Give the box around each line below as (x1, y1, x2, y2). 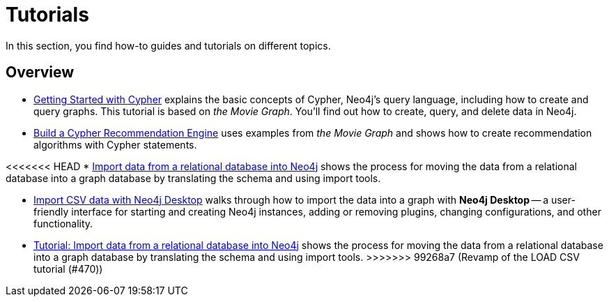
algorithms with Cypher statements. (33, 138, 197, 151)
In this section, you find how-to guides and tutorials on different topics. (6, 39, 331, 52)
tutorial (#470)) (33, 262, 103, 275)
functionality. (33, 217, 93, 229)
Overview (6, 63, 75, 82)
